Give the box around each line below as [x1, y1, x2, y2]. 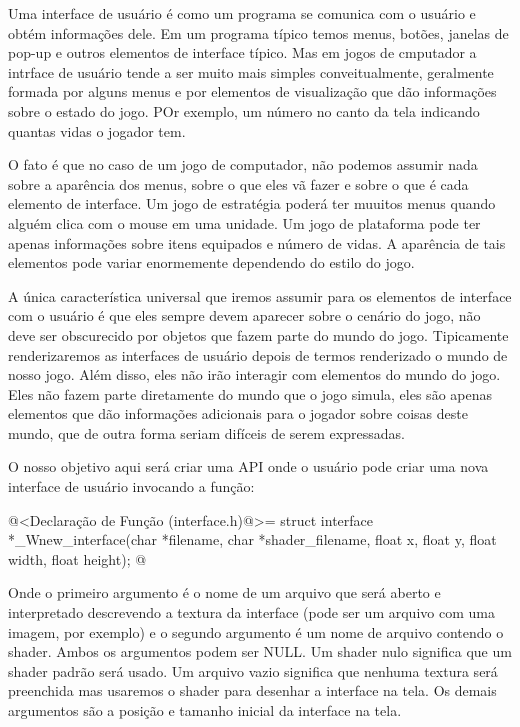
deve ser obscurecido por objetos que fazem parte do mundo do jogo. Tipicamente [8, 324, 509, 345]
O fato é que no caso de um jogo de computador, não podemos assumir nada [8, 154, 478, 175]
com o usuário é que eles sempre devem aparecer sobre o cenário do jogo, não [8, 305, 481, 326]
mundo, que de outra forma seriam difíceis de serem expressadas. [8, 422, 405, 443]
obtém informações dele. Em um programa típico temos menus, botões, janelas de [8, 22, 509, 43]
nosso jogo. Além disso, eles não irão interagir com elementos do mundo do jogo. [8, 364, 501, 385]
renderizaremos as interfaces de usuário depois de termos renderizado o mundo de [8, 344, 508, 365]
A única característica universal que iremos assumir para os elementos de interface [8, 285, 512, 306]
